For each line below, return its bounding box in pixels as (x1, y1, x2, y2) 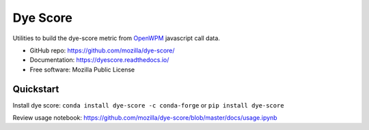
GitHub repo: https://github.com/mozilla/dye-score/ (29, 46, 175, 54)
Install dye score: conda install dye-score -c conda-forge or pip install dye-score (12, 101, 284, 109)
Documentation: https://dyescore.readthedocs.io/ (29, 56, 169, 64)
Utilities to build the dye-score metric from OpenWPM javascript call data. (12, 34, 220, 42)
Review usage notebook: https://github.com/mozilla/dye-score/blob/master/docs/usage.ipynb (12, 114, 277, 122)
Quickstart (12, 83, 59, 95)
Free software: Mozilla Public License (29, 65, 135, 74)
